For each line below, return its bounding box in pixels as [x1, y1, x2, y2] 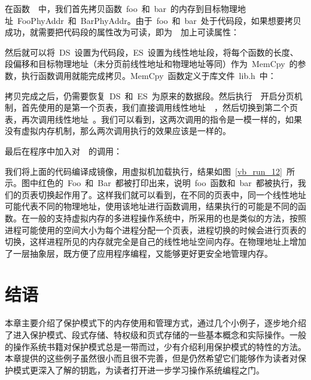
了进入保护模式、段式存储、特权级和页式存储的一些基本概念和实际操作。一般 [5, 329, 306, 341]
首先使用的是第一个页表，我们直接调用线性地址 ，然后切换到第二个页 [21, 101, 298, 114]
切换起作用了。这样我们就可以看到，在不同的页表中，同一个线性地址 [38, 188, 306, 200]
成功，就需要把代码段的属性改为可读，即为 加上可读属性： [5, 26, 239, 38]
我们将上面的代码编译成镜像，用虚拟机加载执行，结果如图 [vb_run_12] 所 [5, 165, 295, 177]
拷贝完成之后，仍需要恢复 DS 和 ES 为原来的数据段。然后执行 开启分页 [5, 89, 294, 102]
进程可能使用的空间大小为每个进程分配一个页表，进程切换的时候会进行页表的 [5, 223, 306, 236]
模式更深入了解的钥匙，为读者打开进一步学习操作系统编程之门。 [13, 363, 264, 376]
